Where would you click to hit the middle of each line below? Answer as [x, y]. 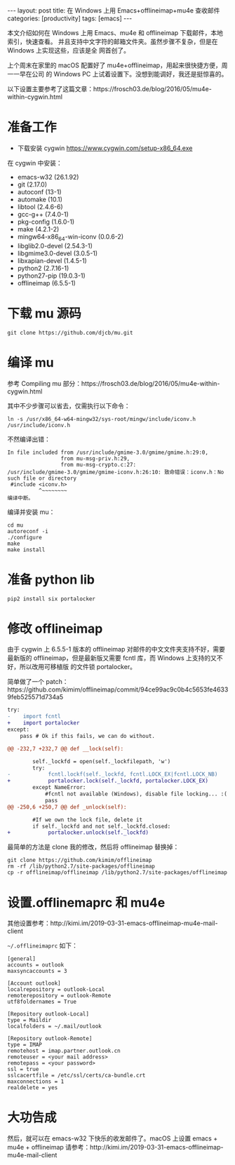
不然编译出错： [29, 439]
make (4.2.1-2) [38, 229]
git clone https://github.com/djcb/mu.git [70, 332]
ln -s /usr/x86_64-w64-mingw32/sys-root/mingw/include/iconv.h [102, 419]
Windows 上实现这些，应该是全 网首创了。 [68, 50]
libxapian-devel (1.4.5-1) [52, 260]
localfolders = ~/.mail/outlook [54, 1026]
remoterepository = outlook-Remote [59, 996]
